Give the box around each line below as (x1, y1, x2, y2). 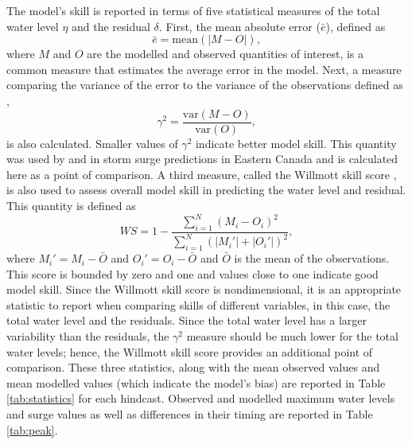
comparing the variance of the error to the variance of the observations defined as (6, 76, 403, 93)
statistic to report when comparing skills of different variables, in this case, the (6, 296, 391, 313)
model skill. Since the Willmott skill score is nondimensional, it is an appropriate (6, 281, 402, 298)
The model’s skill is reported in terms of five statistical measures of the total (6, 2, 380, 18)
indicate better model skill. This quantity (195, 134, 397, 151)
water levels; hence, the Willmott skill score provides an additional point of (6, 343, 373, 360)
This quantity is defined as (6, 197, 136, 213)
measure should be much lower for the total (186, 328, 398, 345)
